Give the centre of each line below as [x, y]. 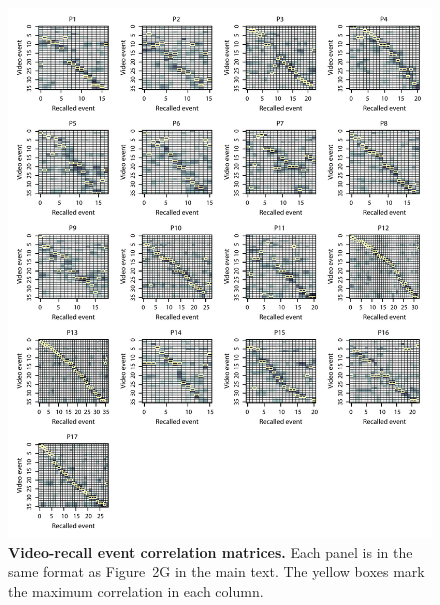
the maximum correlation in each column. [136, 590]
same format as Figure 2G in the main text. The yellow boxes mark [216, 571]
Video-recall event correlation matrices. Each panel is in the [210, 551]
